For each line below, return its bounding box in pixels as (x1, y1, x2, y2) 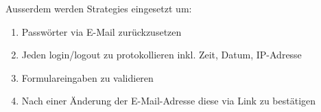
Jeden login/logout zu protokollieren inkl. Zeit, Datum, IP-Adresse (21, 47, 302, 62)
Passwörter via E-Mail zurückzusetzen (21, 24, 182, 38)
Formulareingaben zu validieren (21, 70, 154, 85)
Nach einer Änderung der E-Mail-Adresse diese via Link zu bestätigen (21, 93, 316, 108)
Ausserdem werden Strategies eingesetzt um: (5, 1, 192, 15)
